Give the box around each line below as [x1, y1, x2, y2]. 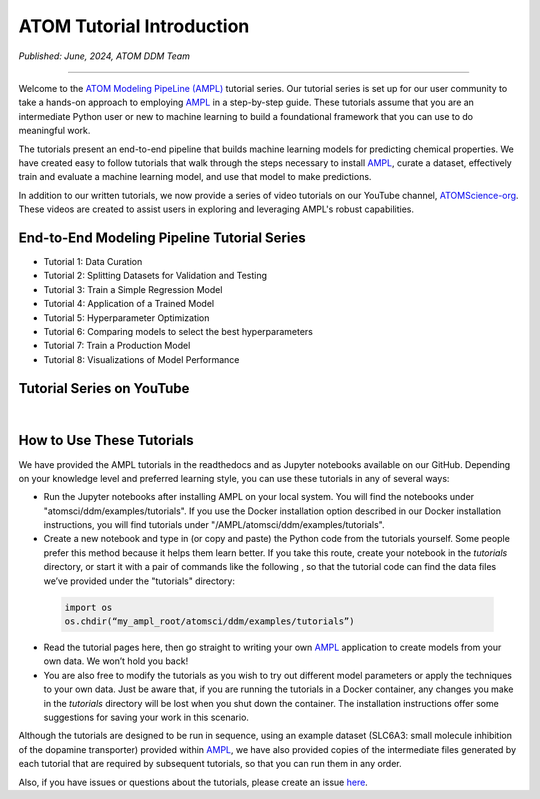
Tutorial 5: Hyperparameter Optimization [43, 311, 210, 324]
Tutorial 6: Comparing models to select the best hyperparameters [43, 325, 314, 337]
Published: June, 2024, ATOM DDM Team [18, 50, 190, 62]
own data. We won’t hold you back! [43, 655, 189, 667]
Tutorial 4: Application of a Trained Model [43, 298, 215, 310]
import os [64, 601, 113, 613]
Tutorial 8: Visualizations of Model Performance [43, 353, 240, 365]
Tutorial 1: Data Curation [43, 255, 143, 267]
